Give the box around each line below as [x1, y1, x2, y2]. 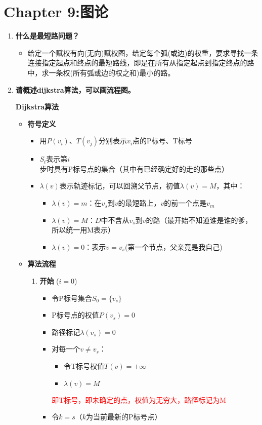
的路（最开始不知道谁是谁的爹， [146, 214, 252, 225]
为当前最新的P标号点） [86, 411, 162, 422]
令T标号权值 [63, 361, 105, 371]
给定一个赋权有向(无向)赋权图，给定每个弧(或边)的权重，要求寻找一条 [27, 47, 258, 58]
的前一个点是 [164, 198, 207, 208]
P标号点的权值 [52, 310, 99, 320]
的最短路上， [118, 198, 161, 208]
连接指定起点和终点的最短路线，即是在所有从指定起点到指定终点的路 [27, 57, 254, 68]
